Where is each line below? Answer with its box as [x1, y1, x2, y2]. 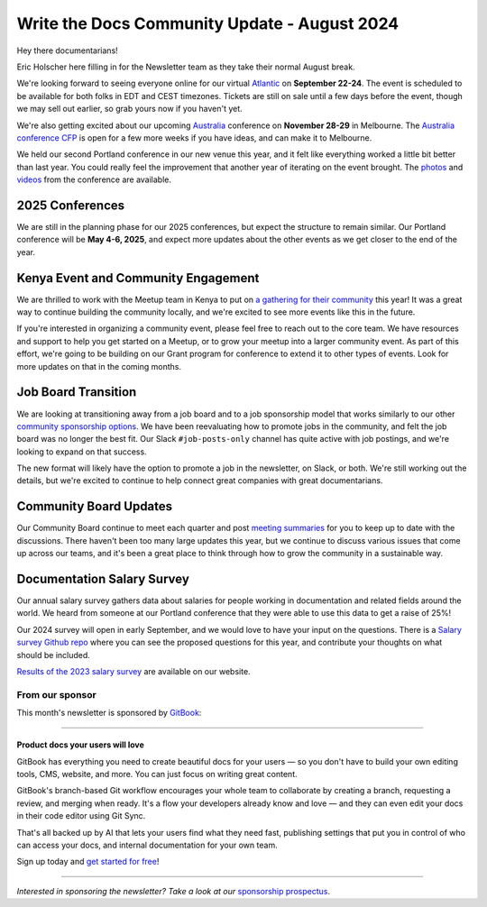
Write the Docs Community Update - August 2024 [16, 14, 400, 33]
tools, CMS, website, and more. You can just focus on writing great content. [16, 768, 298, 779]
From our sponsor [16, 688, 96, 701]
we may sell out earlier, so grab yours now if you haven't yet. [16, 104, 243, 115]
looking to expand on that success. [16, 446, 148, 457]
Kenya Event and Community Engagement [16, 270, 260, 286]
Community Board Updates [16, 499, 173, 514]
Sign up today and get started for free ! [16, 857, 160, 867]
